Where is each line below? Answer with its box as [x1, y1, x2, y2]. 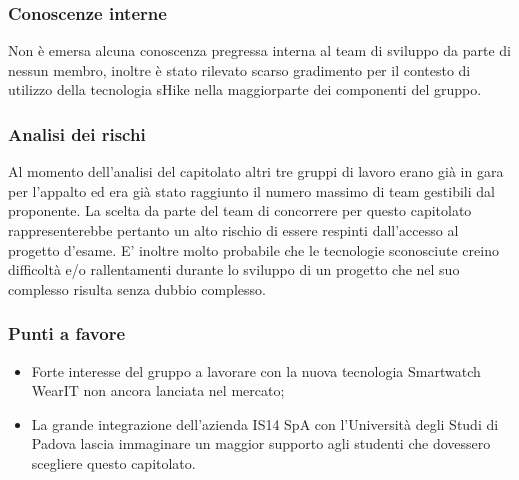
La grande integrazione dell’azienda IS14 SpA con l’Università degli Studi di [31, 413, 499, 434]
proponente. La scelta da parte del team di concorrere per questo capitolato [8, 200, 472, 221]
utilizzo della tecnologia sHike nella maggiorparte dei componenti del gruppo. [8, 79, 482, 100]
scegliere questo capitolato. [31, 452, 196, 473]
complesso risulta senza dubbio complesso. [8, 278, 266, 299]
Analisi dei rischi [8, 121, 146, 146]
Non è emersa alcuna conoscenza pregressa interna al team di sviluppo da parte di [8, 40, 511, 61]
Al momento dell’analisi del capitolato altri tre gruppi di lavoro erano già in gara [8, 161, 504, 182]
